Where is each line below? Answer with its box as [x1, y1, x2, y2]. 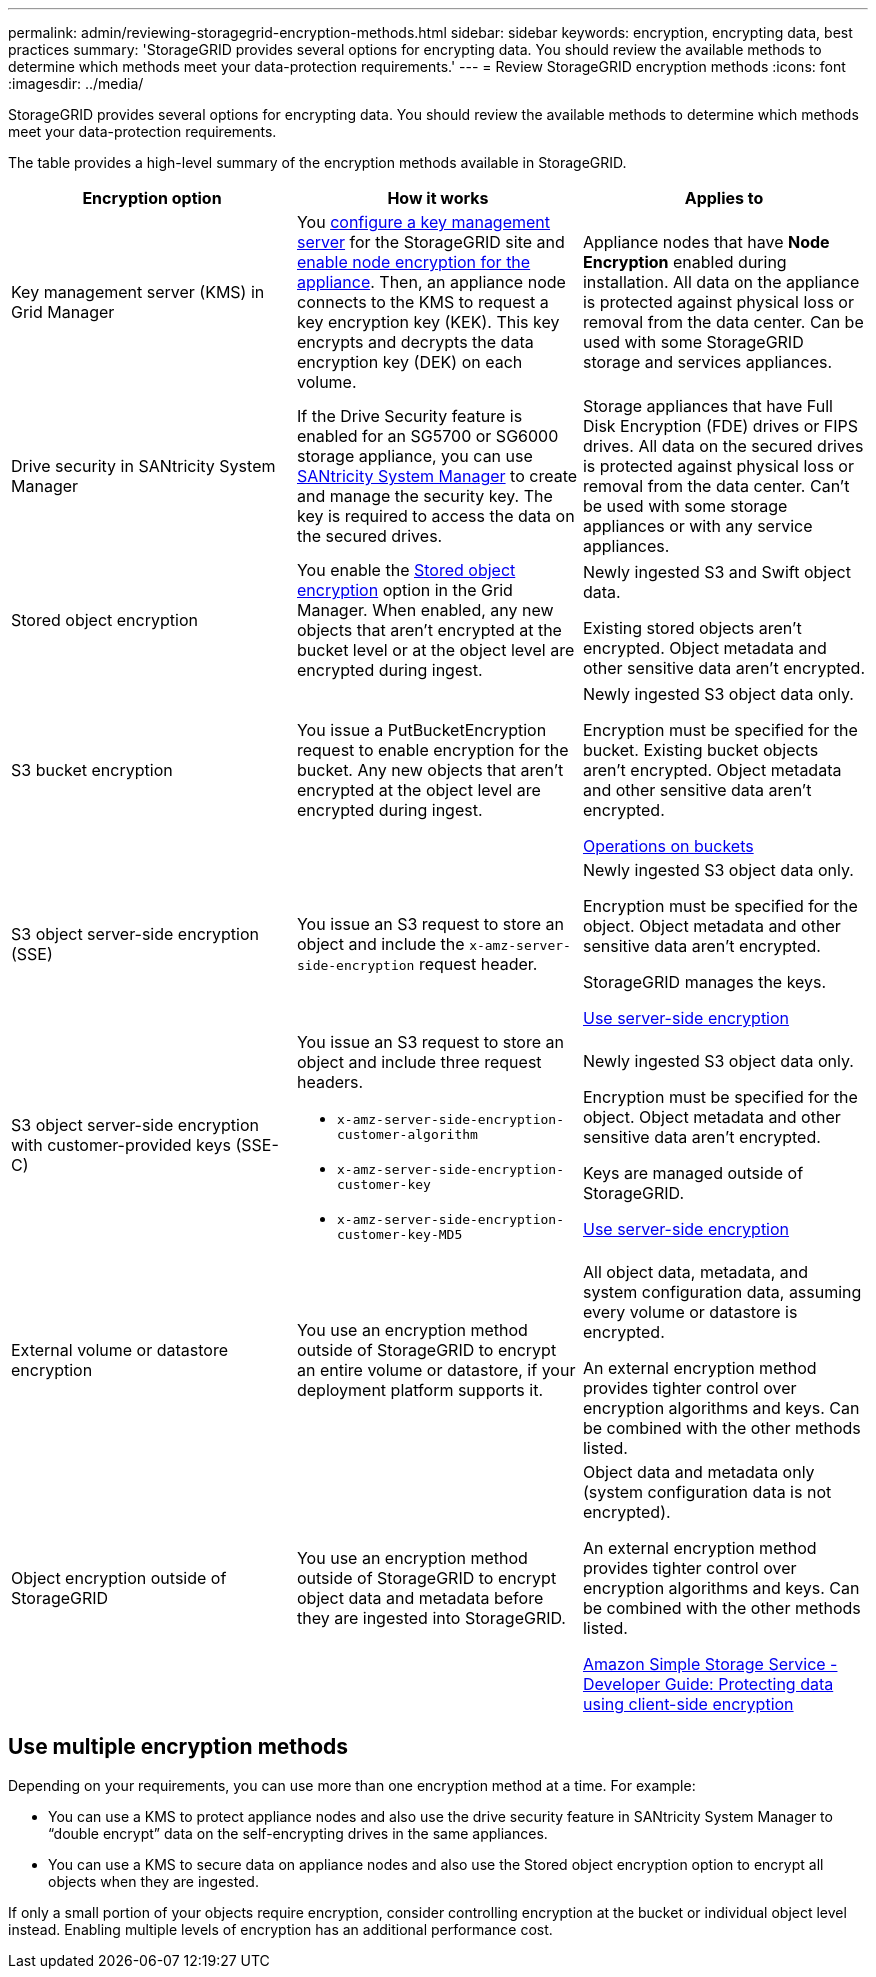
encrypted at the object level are [296, 780, 541, 800]
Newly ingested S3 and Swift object [582, 562, 851, 582]
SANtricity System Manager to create [296, 466, 578, 486]
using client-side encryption [582, 1694, 794, 1714]
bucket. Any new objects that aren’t [296, 760, 564, 780]
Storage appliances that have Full [582, 396, 833, 416]
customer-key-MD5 [336, 1227, 463, 1242]
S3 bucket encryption [11, 760, 173, 780]
